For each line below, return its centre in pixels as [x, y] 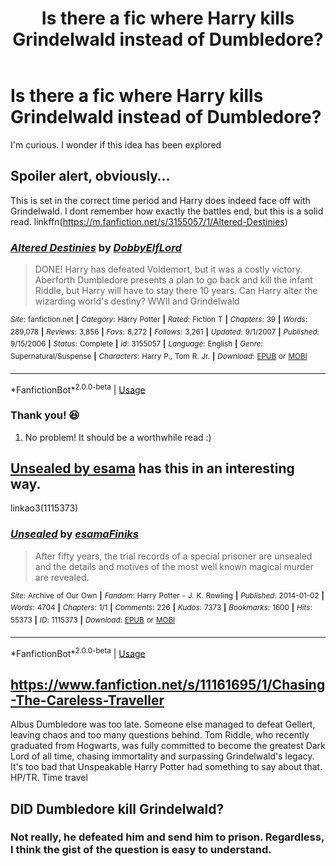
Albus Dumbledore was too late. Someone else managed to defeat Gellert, [163, 724]
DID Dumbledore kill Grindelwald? [117, 808]
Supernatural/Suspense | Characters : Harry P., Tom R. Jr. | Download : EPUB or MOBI [159, 357]
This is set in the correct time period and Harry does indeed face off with [160, 200]
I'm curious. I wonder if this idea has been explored [116, 144]
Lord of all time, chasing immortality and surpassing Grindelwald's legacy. [162, 756]
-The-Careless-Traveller [87, 700]
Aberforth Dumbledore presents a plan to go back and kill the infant [173, 280]
